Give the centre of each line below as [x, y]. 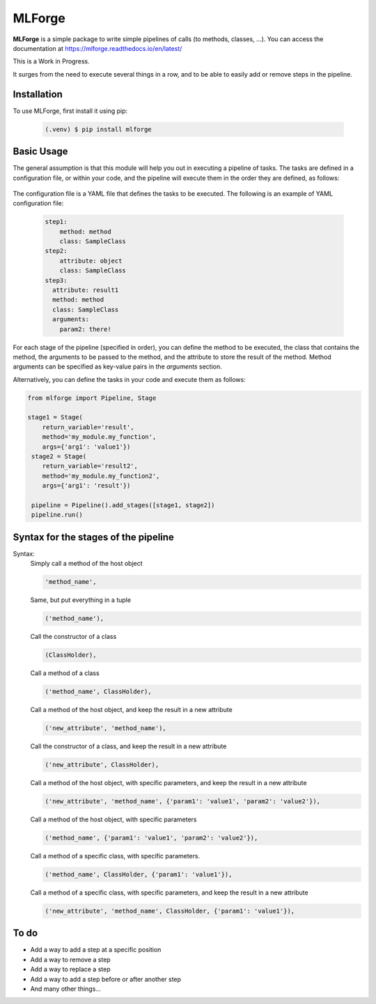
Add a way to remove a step [70, 959]
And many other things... [65, 989]
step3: [56, 280]
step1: [56, 222]
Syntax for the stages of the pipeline [93, 537]
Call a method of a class [65, 673]
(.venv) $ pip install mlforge [99, 129]
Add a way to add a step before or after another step [105, 979]
